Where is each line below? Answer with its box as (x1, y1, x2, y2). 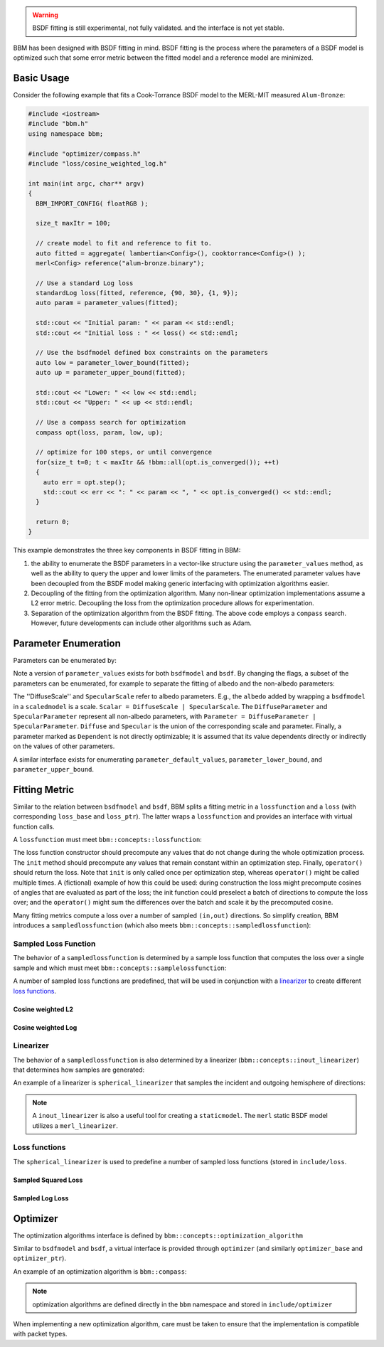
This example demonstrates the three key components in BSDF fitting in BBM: (13, 546, 241, 555)
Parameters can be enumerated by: (13, 656, 117, 665)
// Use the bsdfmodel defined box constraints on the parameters (36, 348, 269, 357)
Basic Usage (13, 72, 70, 84)
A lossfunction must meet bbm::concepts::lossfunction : (13, 836, 202, 844)
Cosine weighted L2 (13, 1005, 74, 1013)
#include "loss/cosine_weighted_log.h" (28, 160, 167, 168)
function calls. (13, 822, 55, 831)
